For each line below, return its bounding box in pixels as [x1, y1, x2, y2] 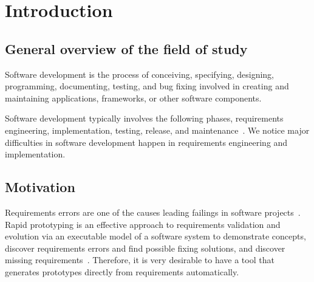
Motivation [5, 177, 75, 196]
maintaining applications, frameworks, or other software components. [5, 91, 262, 104]
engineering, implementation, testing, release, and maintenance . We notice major [5, 123, 310, 136]
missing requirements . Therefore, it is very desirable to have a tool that [5, 253, 275, 266]
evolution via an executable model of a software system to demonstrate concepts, [5, 230, 306, 242]
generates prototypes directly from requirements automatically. [5, 265, 239, 278]
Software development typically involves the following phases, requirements [5, 112, 284, 125]
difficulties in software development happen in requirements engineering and [5, 136, 288, 148]
